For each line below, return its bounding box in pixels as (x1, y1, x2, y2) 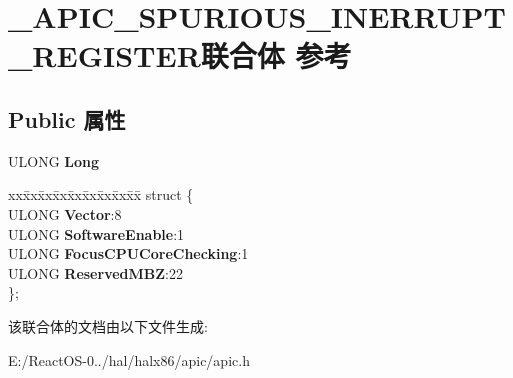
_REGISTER (8, 35, 201, 76)
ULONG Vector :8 (8, 203, 122, 224)
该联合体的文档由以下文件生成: (8, 315, 208, 336)
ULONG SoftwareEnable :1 (8, 223, 185, 244)
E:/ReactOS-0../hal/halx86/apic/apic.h (8, 349, 250, 370)
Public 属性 (8, 103, 126, 134)
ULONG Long (8, 150, 100, 171)
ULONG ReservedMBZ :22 (8, 262, 183, 283)
